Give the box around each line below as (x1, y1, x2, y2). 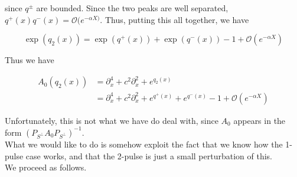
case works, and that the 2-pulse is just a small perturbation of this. (25, 149, 273, 162)
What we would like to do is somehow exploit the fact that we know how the (5, 137, 283, 150)
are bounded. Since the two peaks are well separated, (36, 2, 229, 14)
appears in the (233, 114, 286, 126)
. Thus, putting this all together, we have (100, 13, 249, 25)
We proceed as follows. (5, 161, 87, 173)
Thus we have (5, 54, 54, 66)
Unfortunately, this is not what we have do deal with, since (5, 114, 218, 126)
